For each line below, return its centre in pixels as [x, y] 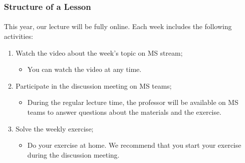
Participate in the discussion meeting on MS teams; [94, 85]
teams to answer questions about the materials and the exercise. [124, 112]
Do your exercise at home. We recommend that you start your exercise [134, 145]
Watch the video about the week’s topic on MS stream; [99, 52]
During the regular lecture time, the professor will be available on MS [133, 102]
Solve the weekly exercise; [54, 128]
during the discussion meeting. [73, 154]
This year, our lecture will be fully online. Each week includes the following [118, 26]
